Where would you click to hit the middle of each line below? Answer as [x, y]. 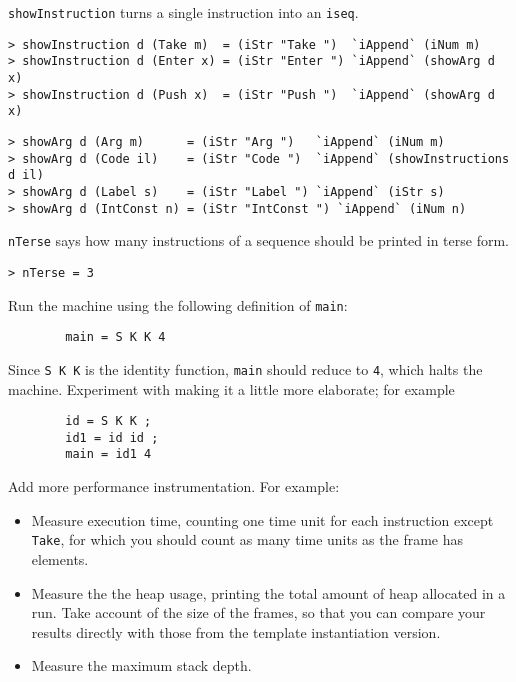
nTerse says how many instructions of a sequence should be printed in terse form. [258, 240]
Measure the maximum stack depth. [141, 665]
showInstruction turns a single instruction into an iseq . [183, 12]
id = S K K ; [108, 421]
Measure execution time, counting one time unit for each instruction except [262, 519]
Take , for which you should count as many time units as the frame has [247, 539]
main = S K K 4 [115, 337]
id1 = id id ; [112, 437]
